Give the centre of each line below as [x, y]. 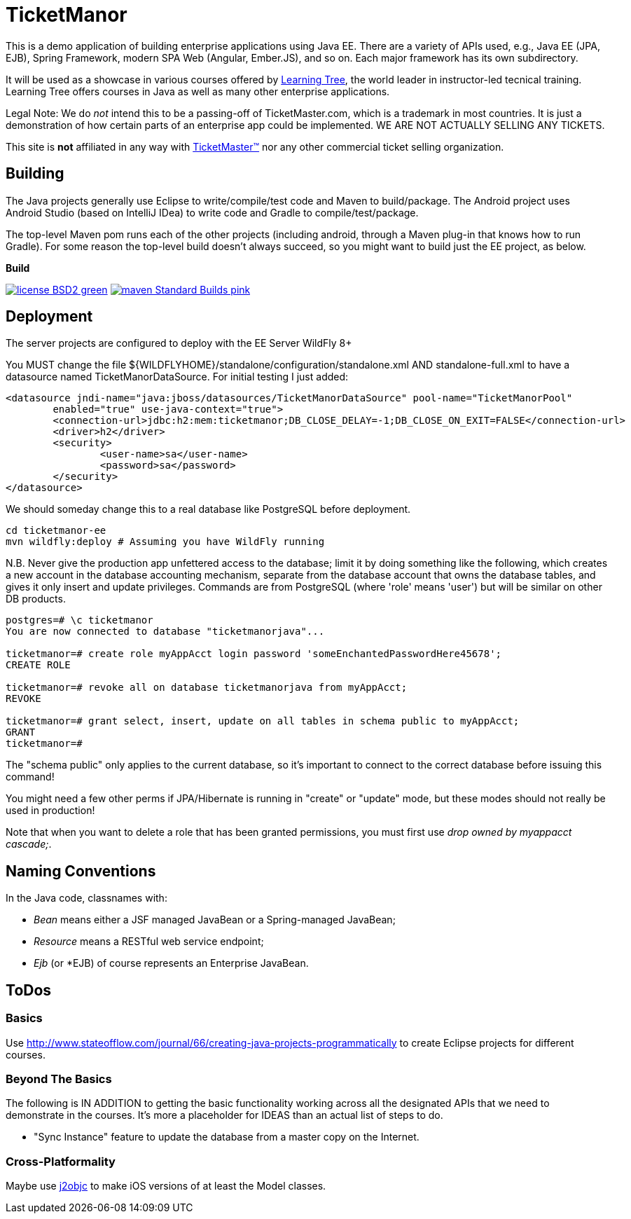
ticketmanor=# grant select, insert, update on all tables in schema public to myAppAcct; [263, 721]
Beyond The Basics [59, 1079]
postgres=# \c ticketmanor [79, 620]
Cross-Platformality [61, 1161]
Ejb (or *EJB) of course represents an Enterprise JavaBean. [171, 963]
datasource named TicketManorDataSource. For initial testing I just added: [177, 377]
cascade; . [29, 844]
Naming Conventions [81, 871]
